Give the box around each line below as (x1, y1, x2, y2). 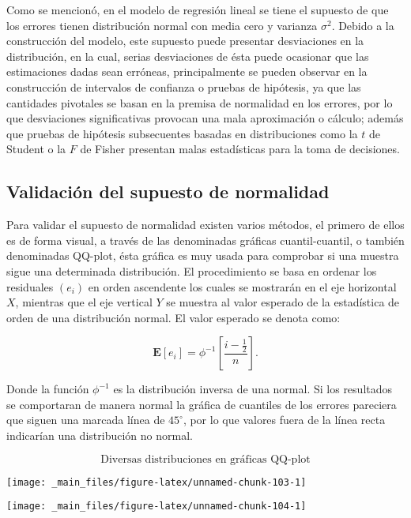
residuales (6, 278, 54, 295)
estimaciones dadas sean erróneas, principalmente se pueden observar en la (6, 63, 368, 80)
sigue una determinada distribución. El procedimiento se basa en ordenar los (6, 262, 377, 279)
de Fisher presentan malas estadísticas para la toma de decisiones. (80, 141, 400, 157)
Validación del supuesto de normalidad (6, 179, 330, 204)
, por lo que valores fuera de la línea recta (183, 411, 386, 428)
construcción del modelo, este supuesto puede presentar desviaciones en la (6, 32, 364, 49)
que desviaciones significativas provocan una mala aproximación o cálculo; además (6, 110, 404, 126)
